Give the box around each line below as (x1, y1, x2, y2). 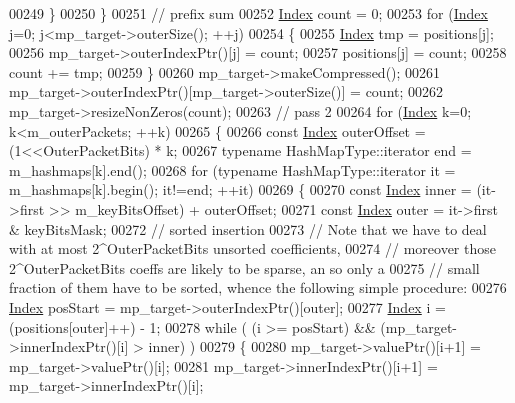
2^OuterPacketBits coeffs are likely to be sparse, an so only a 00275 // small (9, 257, 480, 278)
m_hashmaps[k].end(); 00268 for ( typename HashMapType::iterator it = (9, 159, 456, 180)
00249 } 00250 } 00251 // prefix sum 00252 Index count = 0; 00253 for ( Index (9, 3, 488, 23)
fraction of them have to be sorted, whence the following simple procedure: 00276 (9, 277, 507, 298)
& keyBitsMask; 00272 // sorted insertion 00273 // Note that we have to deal (9, 218, 487, 239)
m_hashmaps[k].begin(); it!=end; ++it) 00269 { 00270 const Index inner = (9, 179, 472, 200)
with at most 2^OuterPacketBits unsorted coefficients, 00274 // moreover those (9, 238, 496, 259)
